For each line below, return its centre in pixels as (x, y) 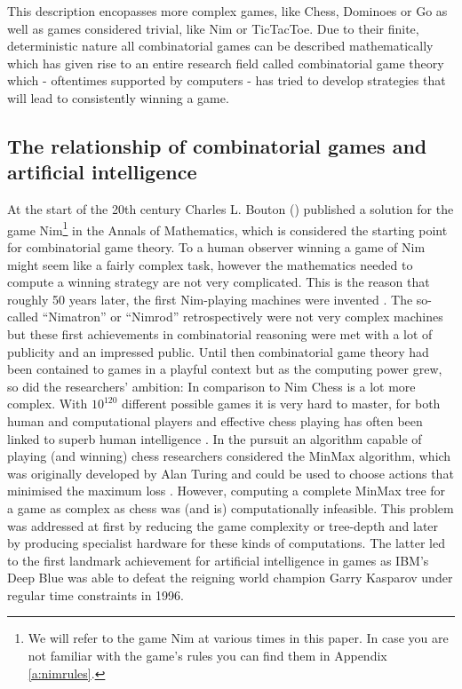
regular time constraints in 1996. (96, 594)
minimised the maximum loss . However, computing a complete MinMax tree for (227, 491)
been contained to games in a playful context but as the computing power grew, (225, 369)
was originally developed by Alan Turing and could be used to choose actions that (231, 473)
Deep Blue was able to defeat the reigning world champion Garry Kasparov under (230, 578)
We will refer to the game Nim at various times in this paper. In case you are (238, 638)
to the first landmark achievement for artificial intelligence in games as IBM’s (218, 560)
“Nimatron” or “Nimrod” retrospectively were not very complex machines (243, 317)
